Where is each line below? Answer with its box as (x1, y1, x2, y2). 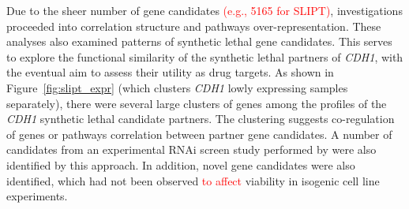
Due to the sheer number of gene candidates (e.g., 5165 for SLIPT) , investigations (6, 2, 403, 18)
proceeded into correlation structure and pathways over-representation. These (6, 17, 381, 34)
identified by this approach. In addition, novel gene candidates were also (6, 156, 355, 173)
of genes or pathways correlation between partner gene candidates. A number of (6, 125, 392, 142)
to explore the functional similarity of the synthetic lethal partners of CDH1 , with (6, 48, 403, 65)
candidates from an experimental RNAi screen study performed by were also (6, 141, 377, 158)
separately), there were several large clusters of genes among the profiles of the (6, 95, 387, 111)
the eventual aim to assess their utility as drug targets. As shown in (6, 64, 334, 80)
